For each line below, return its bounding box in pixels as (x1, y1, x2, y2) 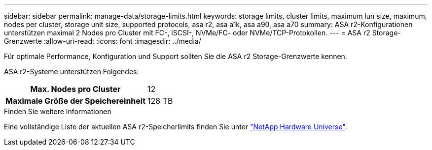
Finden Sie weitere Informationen (4, 107, 111, 116)
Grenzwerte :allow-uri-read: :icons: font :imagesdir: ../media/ (4, 37, 201, 45)
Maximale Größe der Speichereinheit (5, 96, 146, 106)
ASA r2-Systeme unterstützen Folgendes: (4, 67, 139, 76)
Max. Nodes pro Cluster (30, 84, 121, 94)
